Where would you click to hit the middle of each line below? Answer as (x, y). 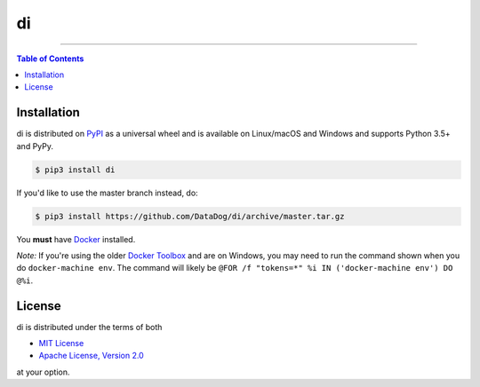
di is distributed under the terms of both (89, 327)
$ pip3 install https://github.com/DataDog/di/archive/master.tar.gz (190, 216)
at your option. (43, 372)
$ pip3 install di (75, 170)
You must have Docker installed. (76, 239)
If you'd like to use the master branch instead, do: (108, 193)
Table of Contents (50, 59)
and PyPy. (35, 146)
